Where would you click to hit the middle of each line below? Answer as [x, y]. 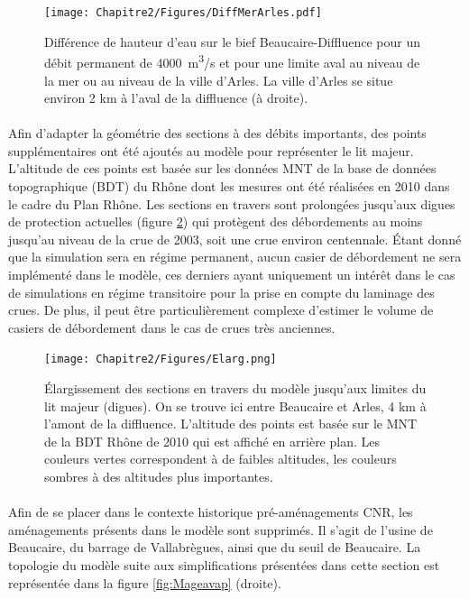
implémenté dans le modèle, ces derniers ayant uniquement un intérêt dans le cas [232, 275]
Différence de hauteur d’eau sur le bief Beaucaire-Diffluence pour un [232, 41]
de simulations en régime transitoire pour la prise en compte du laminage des [221, 292]
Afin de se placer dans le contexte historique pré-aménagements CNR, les [211, 512]
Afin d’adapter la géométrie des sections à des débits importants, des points [217, 133]
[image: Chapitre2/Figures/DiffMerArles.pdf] [183, 13]
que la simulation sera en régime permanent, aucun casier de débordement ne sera [235, 257]
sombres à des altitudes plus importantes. [159, 477]
